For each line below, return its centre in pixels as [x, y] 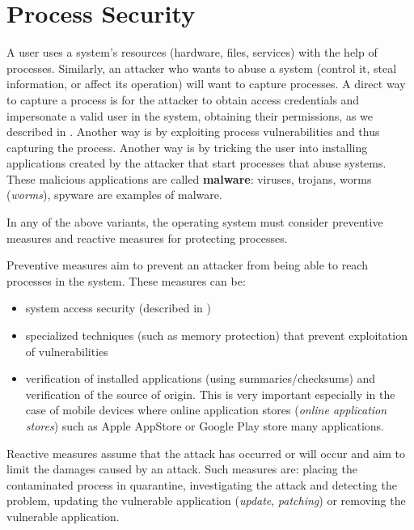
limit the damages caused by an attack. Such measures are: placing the [182, 469]
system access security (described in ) [118, 308]
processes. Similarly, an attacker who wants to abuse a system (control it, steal [202, 68]
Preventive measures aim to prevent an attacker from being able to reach [187, 265]
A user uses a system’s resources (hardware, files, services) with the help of [192, 52]
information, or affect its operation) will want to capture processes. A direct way [206, 84]
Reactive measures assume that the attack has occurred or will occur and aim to [206, 453]
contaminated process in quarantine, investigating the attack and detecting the [202, 484]
